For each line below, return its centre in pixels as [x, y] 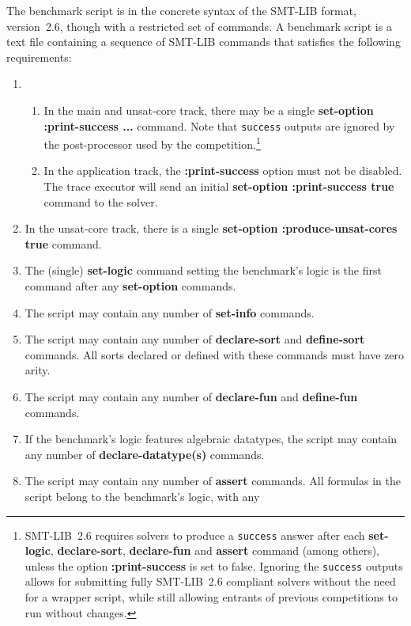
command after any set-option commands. [130, 286]
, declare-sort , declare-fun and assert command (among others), [215, 550]
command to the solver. [101, 201]
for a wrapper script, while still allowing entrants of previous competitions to [211, 597]
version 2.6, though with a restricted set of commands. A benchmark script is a [199, 26]
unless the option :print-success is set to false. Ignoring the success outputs [214, 565]
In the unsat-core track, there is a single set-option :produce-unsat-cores [211, 228]
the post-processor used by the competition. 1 [152, 143]
